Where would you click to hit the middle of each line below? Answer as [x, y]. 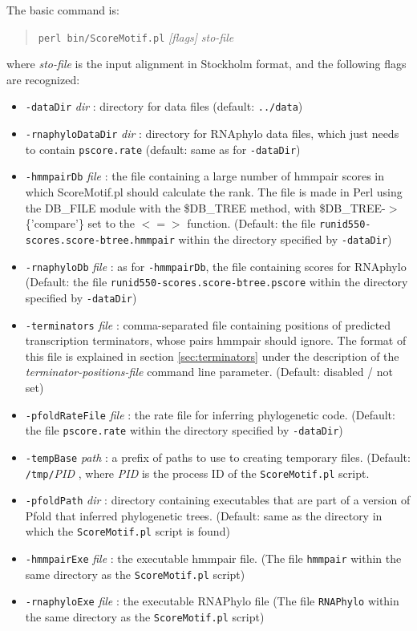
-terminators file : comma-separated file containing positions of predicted [208, 324]
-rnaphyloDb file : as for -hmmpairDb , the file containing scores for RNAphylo [216, 266]
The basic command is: [63, 10]
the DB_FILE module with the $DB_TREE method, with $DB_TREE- [205, 207]
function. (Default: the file [251, 223]
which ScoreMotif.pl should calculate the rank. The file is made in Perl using [214, 192]
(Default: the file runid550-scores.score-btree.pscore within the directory [217, 282]
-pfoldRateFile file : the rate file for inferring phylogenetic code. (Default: [210, 414]
